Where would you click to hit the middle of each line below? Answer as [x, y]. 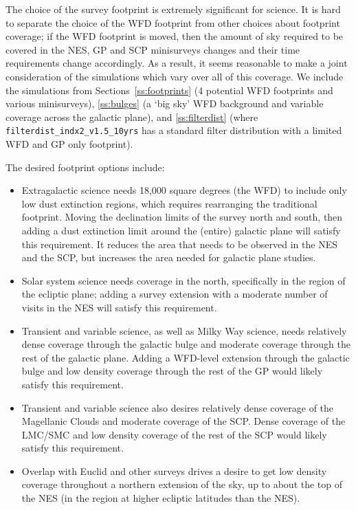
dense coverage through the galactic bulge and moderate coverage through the [186, 344]
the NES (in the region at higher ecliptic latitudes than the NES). [161, 498]
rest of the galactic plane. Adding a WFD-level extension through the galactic [186, 357]
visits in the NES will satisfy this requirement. [119, 307]
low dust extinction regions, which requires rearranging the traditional [169, 203]
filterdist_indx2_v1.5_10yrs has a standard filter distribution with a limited [174, 130]
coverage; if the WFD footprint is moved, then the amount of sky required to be [175, 36]
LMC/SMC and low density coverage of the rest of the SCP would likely [174, 434]
